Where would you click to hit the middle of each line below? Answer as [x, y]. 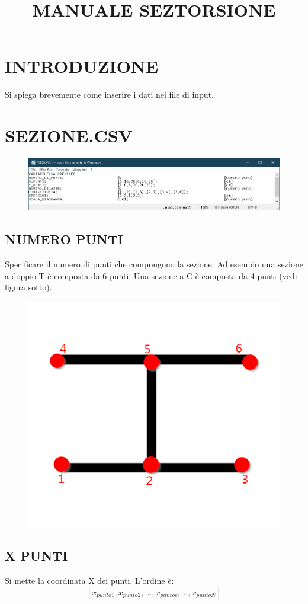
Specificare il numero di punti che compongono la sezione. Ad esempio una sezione [154, 263]
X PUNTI [36, 556]
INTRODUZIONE [82, 66]
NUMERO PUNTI [64, 239]
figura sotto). [28, 287]
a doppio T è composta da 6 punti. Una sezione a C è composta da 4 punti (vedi [151, 275]
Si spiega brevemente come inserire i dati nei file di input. [109, 95]
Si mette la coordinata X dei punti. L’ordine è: [89, 581]
